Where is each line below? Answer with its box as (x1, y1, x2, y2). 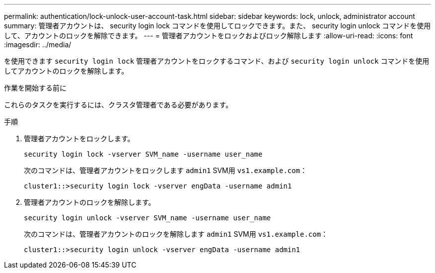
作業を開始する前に (4, 84, 67, 92)
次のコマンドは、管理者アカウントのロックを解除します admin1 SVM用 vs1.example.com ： (24, 230, 328, 238)
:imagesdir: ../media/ (4, 40, 72, 49)
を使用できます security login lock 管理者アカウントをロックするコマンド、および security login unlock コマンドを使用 (4, 57, 430, 65)
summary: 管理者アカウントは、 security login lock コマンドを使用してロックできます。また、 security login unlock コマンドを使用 (4, 21, 431, 30)
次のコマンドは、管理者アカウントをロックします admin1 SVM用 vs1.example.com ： (24, 166, 307, 175)
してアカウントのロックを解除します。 (4, 67, 129, 75)
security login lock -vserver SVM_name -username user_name (24, 150, 263, 158)
